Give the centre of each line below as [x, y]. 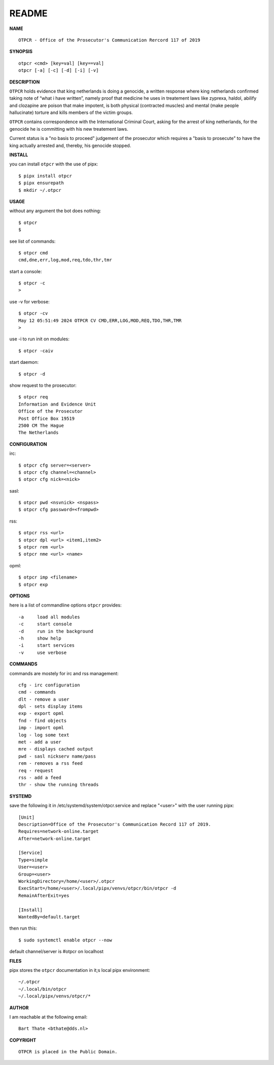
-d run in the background [56, 631]
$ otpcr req [33, 397]
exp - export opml [41, 713]
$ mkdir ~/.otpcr [40, 190]
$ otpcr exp [33, 584]
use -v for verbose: [30, 301]
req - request [36, 770]
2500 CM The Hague [41, 425]
